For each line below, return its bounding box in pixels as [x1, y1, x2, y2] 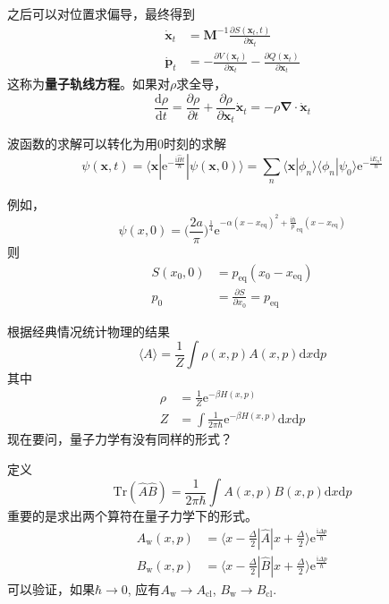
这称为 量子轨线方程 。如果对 [7, 74, 170, 93]
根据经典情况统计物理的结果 [7, 321, 170, 340]
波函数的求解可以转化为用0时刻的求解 [7, 134, 226, 153]
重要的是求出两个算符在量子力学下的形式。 [7, 506, 258, 525]
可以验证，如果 [7, 579, 95, 598]
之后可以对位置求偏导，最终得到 [7, 4, 195, 22]
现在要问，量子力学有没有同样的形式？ [7, 429, 233, 447]
